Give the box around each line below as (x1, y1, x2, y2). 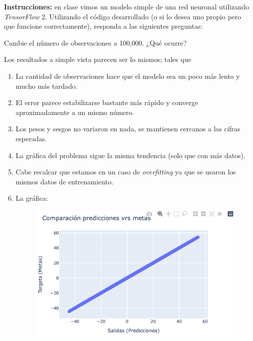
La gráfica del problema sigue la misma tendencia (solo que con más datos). (15, 150, 246, 160)
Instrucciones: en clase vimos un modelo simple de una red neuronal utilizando (4, 1, 249, 11)
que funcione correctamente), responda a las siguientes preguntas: (4, 21, 203, 31)
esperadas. (15, 133, 47, 143)
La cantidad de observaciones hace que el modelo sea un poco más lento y (15, 70, 240, 81)
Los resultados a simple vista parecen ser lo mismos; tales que (4, 54, 192, 64)
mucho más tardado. (15, 80, 78, 91)
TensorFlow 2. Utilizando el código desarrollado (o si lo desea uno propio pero (4, 11, 241, 21)
